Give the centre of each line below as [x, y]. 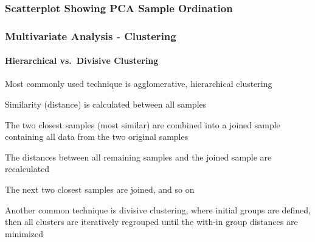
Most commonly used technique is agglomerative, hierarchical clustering [139, 84]
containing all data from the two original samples [97, 137]
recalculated [27, 169]
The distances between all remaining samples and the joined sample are [138, 157]
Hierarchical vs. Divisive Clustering [82, 60]
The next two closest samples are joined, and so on [100, 189]
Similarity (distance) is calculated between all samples [106, 104]
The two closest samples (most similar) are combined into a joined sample [143, 124]
